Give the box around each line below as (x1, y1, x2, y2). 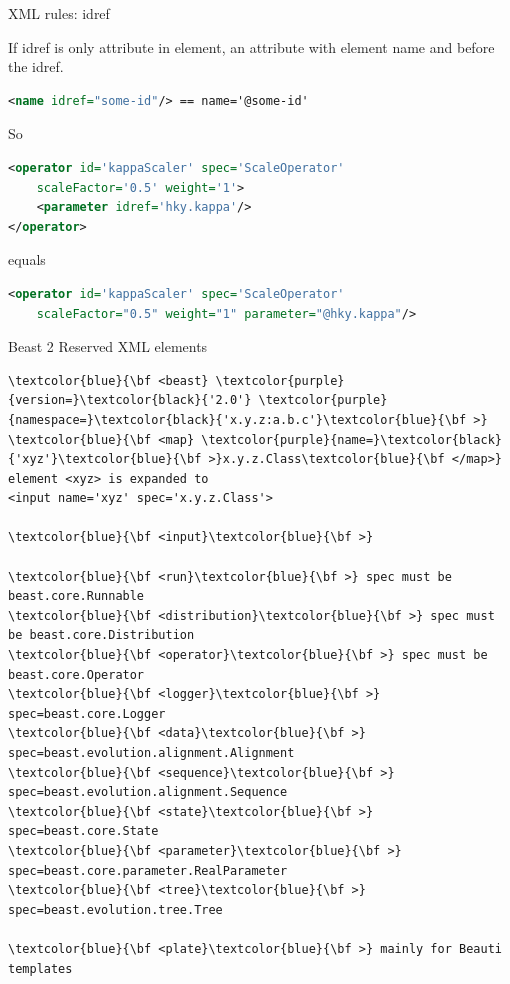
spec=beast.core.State (8, 824, 159, 839)
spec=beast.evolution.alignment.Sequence (8, 785, 288, 800)
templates (8, 961, 73, 976)
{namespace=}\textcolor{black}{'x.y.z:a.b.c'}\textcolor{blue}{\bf (8, 412, 467, 427)
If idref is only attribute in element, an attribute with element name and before (8, 36, 495, 57)
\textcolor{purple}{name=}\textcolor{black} (201, 432, 502, 447)
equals (8, 249, 46, 270)
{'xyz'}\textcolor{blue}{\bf (8, 452, 202, 467)
